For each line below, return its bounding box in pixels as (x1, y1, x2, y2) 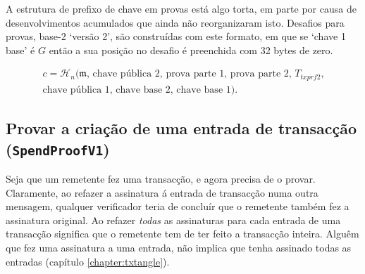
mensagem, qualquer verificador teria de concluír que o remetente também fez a (6, 199, 349, 214)
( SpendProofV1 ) (6, 138, 110, 159)
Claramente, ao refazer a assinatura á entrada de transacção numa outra (6, 185, 318, 200)
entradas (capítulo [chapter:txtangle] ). (6, 254, 170, 268)
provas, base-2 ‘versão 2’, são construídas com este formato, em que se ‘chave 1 (6, 29, 346, 44)
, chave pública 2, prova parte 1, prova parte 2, (87, 69, 292, 79)
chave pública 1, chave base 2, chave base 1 (42, 84, 231, 95)
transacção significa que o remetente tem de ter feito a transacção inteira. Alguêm (6, 226, 359, 241)
